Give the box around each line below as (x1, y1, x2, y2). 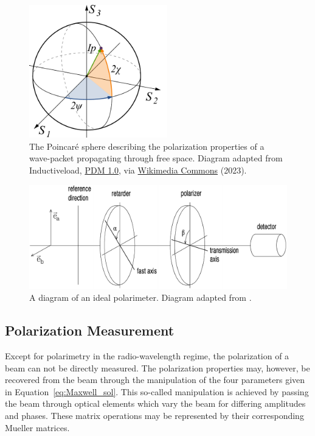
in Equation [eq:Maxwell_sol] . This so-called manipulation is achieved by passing (5, 385, 309, 398)
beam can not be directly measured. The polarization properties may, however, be (5, 361, 310, 374)
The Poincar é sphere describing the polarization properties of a (29, 139, 265, 152)
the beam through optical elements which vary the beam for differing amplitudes (5, 397, 306, 410)
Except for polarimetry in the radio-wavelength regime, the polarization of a (5, 350, 289, 362)
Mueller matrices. (5, 421, 70, 434)
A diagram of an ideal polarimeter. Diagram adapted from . (29, 291, 252, 304)
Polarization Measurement (5, 321, 175, 340)
